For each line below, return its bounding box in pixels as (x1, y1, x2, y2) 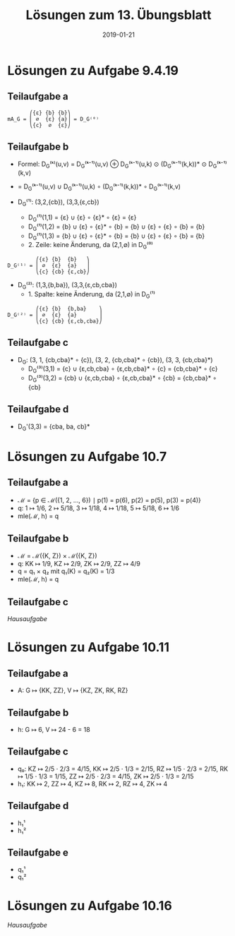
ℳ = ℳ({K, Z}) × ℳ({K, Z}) (17, 551, 97, 560)
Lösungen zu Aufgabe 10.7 (7, 448, 167, 464)
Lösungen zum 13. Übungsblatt (25, 7, 212, 23)
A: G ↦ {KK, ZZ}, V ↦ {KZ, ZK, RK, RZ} (17, 686, 128, 695)
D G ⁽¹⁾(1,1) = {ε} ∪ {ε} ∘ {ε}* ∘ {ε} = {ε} (28, 212, 137, 223)
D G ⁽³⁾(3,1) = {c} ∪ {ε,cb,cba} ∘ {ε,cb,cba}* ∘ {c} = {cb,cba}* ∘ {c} (28, 364, 218, 375)
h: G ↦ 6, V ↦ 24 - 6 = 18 (17, 725, 90, 733)
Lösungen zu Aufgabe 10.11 (7, 640, 169, 656)
